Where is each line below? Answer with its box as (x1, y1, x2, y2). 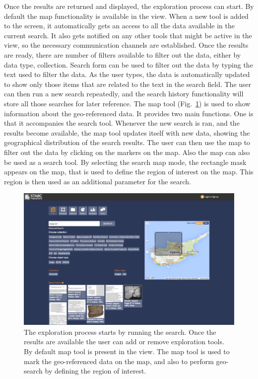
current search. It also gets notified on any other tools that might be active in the (4, 30, 252, 40)
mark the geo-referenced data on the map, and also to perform (24, 356, 214, 366)
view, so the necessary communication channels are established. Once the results (4, 40, 249, 50)
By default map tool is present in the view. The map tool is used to (24, 346, 230, 357)
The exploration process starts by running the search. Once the (24, 326, 216, 337)
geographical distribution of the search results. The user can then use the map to (4, 137, 251, 148)
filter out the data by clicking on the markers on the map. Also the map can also (4, 147, 250, 157)
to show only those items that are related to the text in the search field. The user (4, 78, 252, 89)
